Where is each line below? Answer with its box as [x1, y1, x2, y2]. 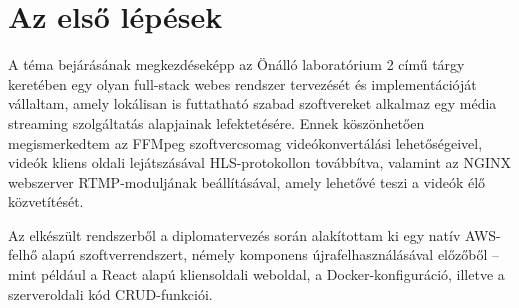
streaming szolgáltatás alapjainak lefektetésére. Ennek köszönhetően [8, 112, 425, 133]
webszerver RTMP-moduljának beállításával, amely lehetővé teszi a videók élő [8, 171, 486, 192]
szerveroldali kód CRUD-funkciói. [8, 283, 213, 304]
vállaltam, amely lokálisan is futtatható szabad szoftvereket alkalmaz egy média [8, 93, 497, 114]
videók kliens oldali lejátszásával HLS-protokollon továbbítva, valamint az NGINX [8, 152, 512, 173]
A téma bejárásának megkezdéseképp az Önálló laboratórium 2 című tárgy [8, 54, 465, 75]
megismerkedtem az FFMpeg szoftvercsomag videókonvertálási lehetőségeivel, [8, 132, 483, 153]
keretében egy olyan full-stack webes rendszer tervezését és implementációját [8, 73, 477, 94]
